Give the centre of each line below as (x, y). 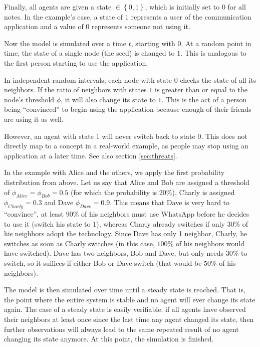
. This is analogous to (213, 53)
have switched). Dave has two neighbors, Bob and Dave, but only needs (114, 253)
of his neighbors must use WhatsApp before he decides (165, 214)
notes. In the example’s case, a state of (64, 16)
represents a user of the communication (191, 16)
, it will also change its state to (108, 99)
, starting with (153, 43)
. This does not (224, 136)
